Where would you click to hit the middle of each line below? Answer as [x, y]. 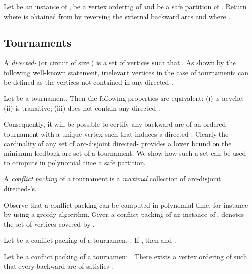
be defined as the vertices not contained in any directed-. [89, 82]
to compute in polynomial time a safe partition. [75, 162]
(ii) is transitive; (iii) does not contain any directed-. [82, 108]
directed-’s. [20, 188]
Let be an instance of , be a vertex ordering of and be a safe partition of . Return [125, 6]
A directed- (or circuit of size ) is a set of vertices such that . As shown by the [120, 63]
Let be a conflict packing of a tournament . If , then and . [90, 240]
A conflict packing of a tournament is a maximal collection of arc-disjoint [113, 179]
